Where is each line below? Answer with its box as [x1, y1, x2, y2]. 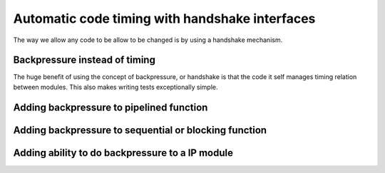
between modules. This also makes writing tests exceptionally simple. [13, 83, 218, 91]
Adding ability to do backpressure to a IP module [13, 147, 233, 159]
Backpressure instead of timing [13, 54, 156, 66]
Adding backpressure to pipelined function [13, 101, 208, 113]
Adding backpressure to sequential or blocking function [13, 124, 267, 136]
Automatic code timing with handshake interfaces [13, 11, 316, 26]
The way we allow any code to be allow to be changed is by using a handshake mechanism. [13, 36, 283, 44]
